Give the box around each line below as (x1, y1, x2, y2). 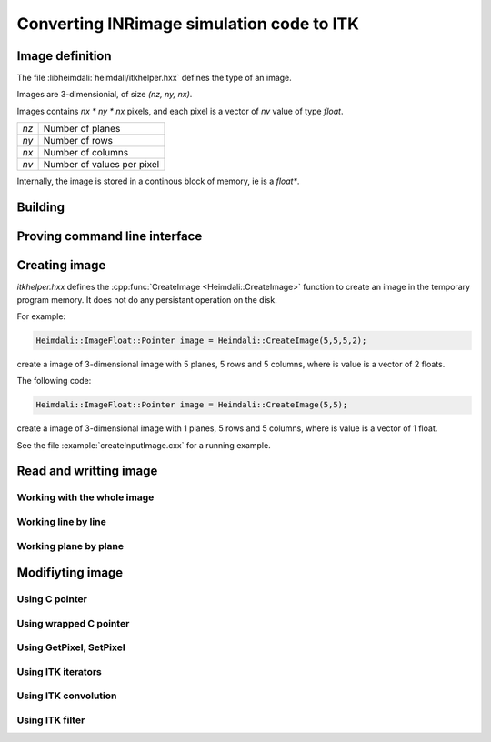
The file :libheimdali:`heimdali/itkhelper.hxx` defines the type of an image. (16, 73, 293, 84)
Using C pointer (16, 593, 88, 606)
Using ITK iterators (16, 665, 102, 677)
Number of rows (43, 135, 114, 147)
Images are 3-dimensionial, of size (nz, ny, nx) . (16, 89, 193, 100)
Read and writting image (16, 464, 158, 479)
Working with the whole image (16, 491, 155, 504)
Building (16, 200, 65, 216)
